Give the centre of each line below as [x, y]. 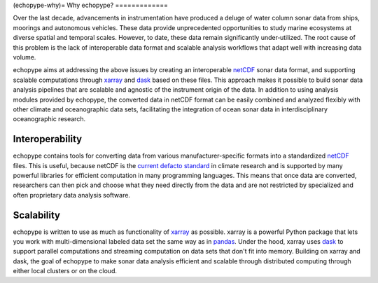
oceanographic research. [49, 119]
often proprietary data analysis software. [72, 195]
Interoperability [48, 139]
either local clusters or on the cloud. [65, 271]
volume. [24, 57]
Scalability [37, 215]
